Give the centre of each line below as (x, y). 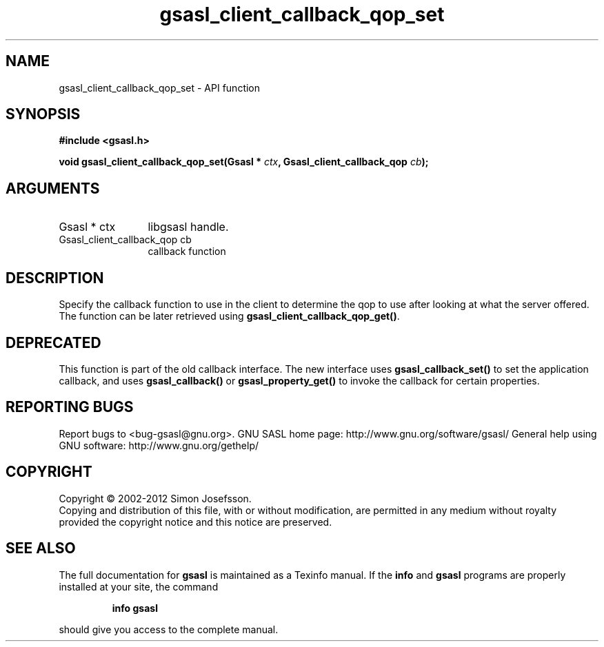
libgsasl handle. (188, 227)
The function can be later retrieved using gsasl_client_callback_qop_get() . (229, 316)
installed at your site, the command (139, 586)
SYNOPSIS (43, 114)
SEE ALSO (41, 548)
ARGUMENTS (53, 188)
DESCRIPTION (55, 278)
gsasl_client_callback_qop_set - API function (160, 88)
